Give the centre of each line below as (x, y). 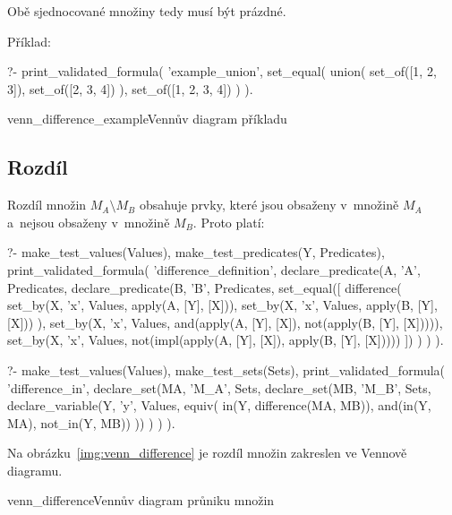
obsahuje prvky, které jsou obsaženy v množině (269, 205)
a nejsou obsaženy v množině (89, 222)
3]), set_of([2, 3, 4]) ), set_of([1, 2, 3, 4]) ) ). (130, 88)
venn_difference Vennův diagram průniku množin (141, 500)
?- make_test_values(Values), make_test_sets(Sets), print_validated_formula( (226, 369)
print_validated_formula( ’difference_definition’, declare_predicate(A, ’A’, (214, 269)
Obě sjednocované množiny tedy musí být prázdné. (147, 11)
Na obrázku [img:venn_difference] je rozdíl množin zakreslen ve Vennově (207, 453)
